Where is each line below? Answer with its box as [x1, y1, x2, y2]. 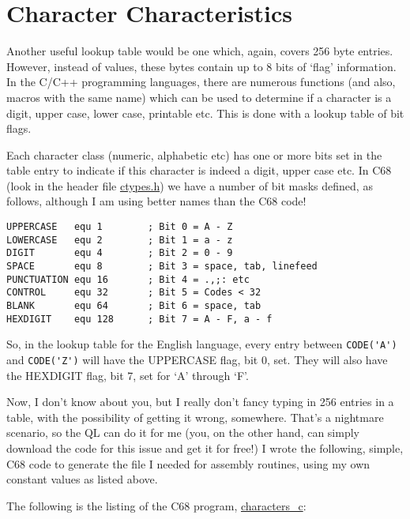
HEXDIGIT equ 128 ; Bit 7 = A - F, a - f [6, 313, 273, 325]
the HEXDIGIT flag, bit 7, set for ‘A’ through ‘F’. [6, 367, 249, 383]
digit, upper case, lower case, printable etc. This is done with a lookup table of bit [6, 104, 404, 121]
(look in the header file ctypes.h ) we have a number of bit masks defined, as [6, 177, 373, 194]
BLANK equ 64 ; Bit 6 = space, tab [6, 300, 261, 311]
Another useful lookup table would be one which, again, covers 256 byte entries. [6, 43, 393, 59]
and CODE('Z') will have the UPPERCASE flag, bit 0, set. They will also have [6, 351, 388, 367]
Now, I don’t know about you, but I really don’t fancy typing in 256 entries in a [6, 393, 394, 410]
